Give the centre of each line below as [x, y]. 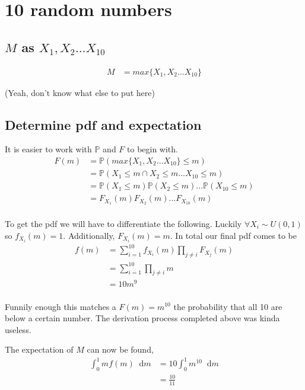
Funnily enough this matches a [61, 306]
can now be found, [120, 349]
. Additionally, [89, 235]
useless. [18, 329]
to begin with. [152, 149]
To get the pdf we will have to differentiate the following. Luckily [123, 224]
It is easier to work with [48, 149]
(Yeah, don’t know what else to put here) [80, 92]
